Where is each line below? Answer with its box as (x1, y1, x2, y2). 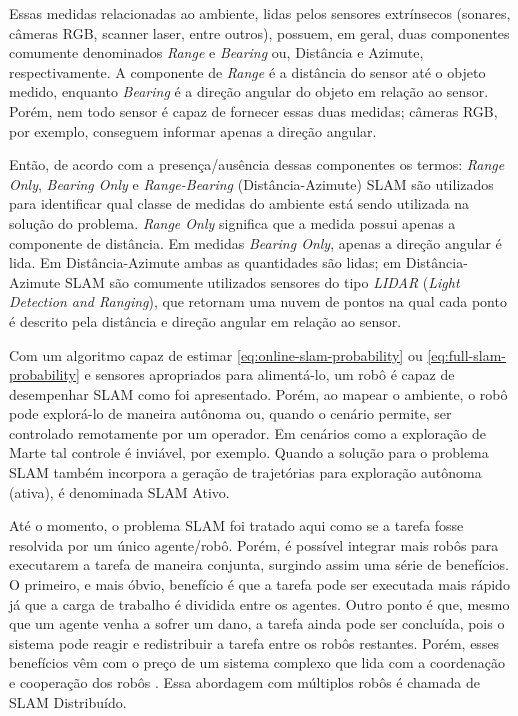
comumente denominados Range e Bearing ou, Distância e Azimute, (9, 42, 424, 63)
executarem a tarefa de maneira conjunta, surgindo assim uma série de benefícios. (9, 554, 509, 575)
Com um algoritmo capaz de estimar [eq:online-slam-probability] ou (9, 344, 423, 365)
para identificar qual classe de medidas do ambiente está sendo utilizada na (9, 193, 470, 214)
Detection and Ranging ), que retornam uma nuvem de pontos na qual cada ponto (9, 291, 507, 312)
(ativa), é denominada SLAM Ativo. (9, 481, 230, 502)
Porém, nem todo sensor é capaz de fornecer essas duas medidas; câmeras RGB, (9, 100, 498, 121)
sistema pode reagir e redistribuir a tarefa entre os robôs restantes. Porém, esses (9, 632, 500, 653)
